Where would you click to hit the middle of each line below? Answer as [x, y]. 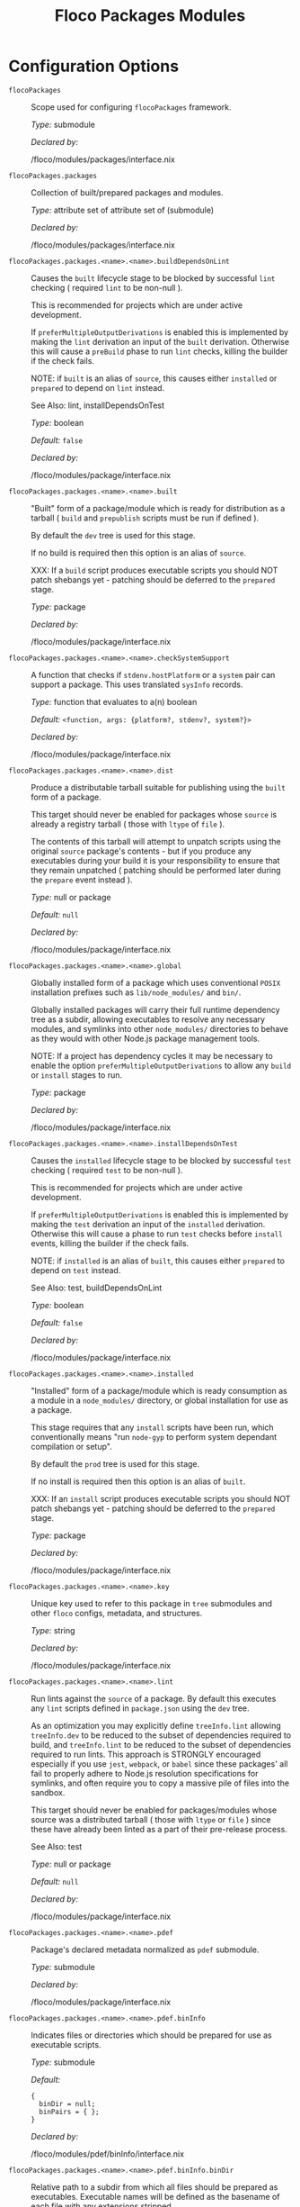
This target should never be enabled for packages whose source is [154, 814]
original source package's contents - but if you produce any [141, 851]
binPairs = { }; [69, 2112]
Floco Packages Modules [150, 16]
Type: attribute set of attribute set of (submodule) [123, 210]
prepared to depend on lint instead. [98, 387]
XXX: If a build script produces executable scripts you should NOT [154, 570]
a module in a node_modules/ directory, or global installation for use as [159, 1400]
